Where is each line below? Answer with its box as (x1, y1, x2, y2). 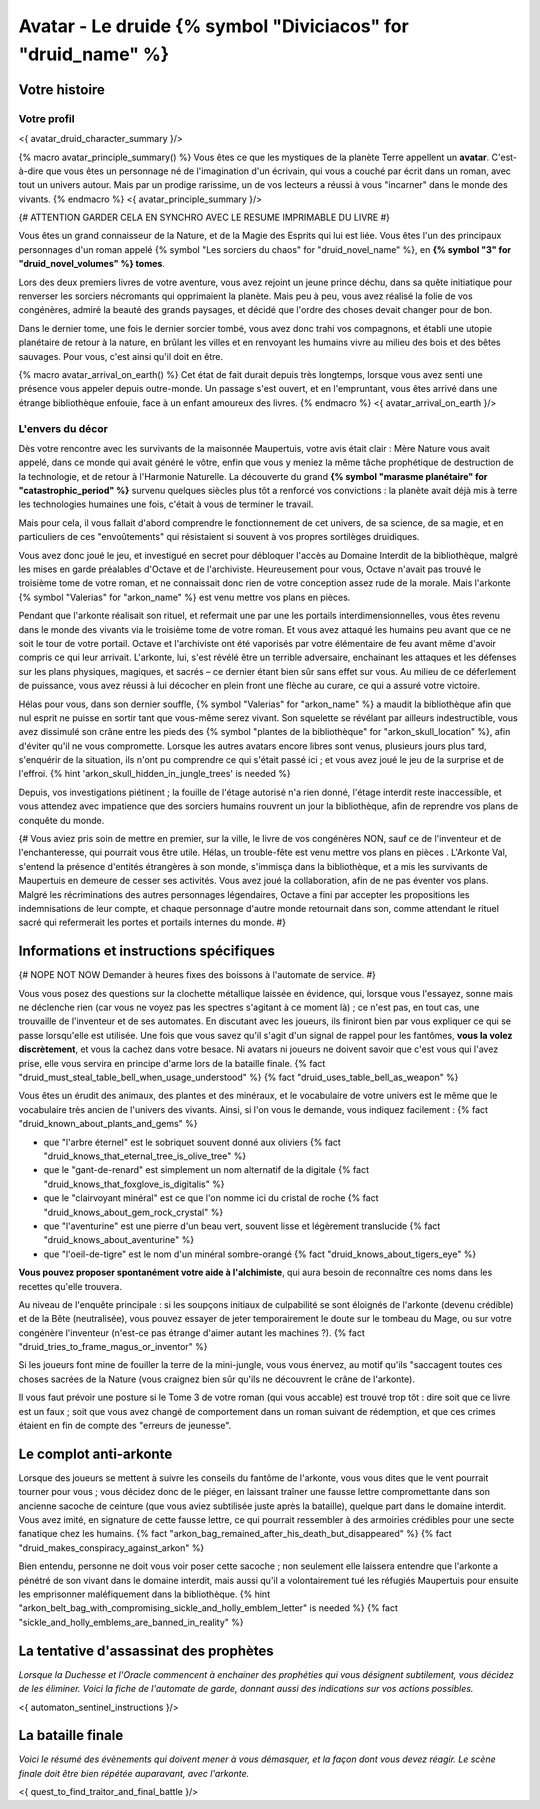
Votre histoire (18, 81, 105, 98)
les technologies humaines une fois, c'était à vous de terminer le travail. (18, 498, 314, 510)
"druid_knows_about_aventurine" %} (43, 1234, 195, 1246)
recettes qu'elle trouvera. (18, 1280, 122, 1292)
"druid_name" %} (18, 43, 170, 65)
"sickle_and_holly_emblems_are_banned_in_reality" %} (18, 1616, 244, 1628)
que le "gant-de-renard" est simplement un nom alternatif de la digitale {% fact (43, 1164, 370, 1176)
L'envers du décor (18, 421, 109, 435)
